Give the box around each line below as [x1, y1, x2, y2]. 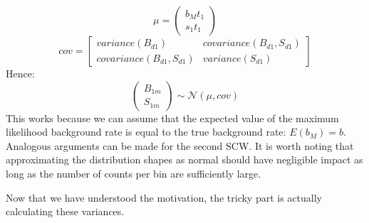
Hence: [6, 66, 35, 80]
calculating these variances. [6, 204, 125, 219]
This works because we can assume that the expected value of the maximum [6, 110, 339, 125]
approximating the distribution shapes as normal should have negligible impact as [6, 152, 363, 167]
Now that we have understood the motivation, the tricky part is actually [6, 190, 322, 205]
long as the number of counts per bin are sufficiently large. [6, 165, 261, 180]
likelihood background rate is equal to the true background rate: [6, 124, 286, 139]
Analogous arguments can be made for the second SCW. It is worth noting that [6, 138, 354, 153]
